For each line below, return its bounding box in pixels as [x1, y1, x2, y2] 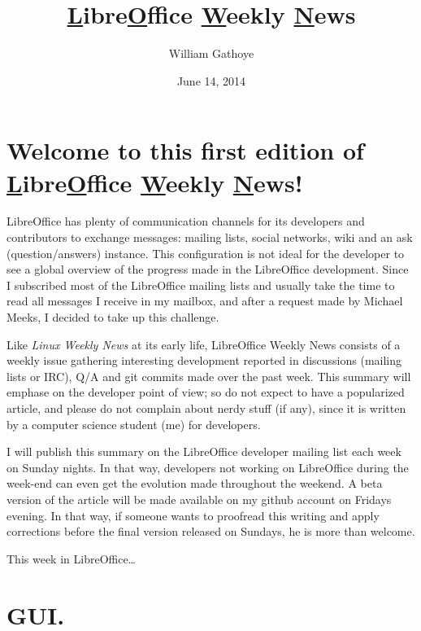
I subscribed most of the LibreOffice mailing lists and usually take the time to [7, 276, 395, 293]
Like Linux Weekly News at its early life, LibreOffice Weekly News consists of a [7, 335, 401, 353]
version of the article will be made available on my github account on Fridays [7, 490, 392, 507]
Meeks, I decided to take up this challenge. [7, 309, 219, 325]
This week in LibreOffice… [7, 550, 136, 567]
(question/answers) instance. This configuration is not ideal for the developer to [7, 244, 405, 261]
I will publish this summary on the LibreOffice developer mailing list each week [7, 443, 401, 460]
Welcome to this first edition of [7, 134, 364, 167]
